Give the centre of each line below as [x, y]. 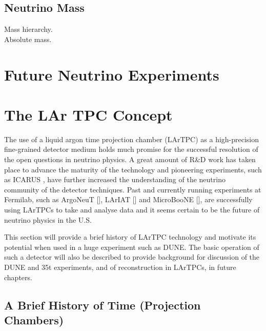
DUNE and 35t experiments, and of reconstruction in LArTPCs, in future [120, 267]
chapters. [18, 277]
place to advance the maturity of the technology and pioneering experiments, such [133, 169]
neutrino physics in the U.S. [48, 219]
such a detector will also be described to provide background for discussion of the [132, 257]
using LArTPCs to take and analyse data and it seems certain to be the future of [132, 210]
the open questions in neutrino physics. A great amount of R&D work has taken [130, 159]
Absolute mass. [28, 39]
